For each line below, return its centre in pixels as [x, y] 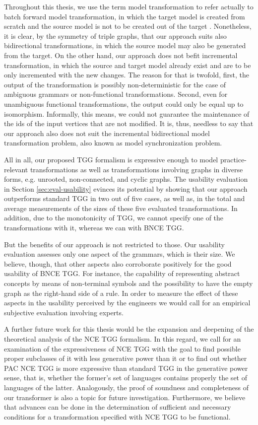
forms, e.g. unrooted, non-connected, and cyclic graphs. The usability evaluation [126, 179]
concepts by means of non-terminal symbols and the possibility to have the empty [129, 283]
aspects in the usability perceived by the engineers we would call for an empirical [127, 303]
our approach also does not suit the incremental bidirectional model [107, 133]
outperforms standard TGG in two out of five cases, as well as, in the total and [125, 198]
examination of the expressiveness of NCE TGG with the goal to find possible [122, 348]
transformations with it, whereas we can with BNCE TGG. [94, 228]
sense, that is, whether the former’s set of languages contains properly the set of [126, 378]
